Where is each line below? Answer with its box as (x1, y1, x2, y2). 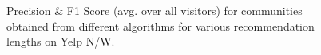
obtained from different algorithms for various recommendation (6, 17, 315, 34)
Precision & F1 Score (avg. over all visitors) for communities (6, 2, 303, 18)
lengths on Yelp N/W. (6, 33, 115, 49)
